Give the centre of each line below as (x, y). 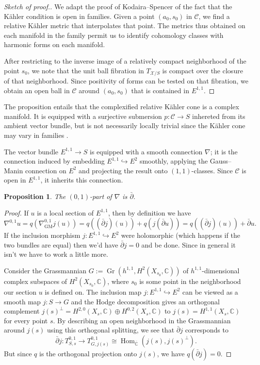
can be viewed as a (210, 291)
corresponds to (207, 330)
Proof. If (16, 212)
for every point (26, 320)
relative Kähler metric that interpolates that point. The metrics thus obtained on (125, 25)
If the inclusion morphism (42, 235)
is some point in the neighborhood (190, 281)
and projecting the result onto (123, 170)
